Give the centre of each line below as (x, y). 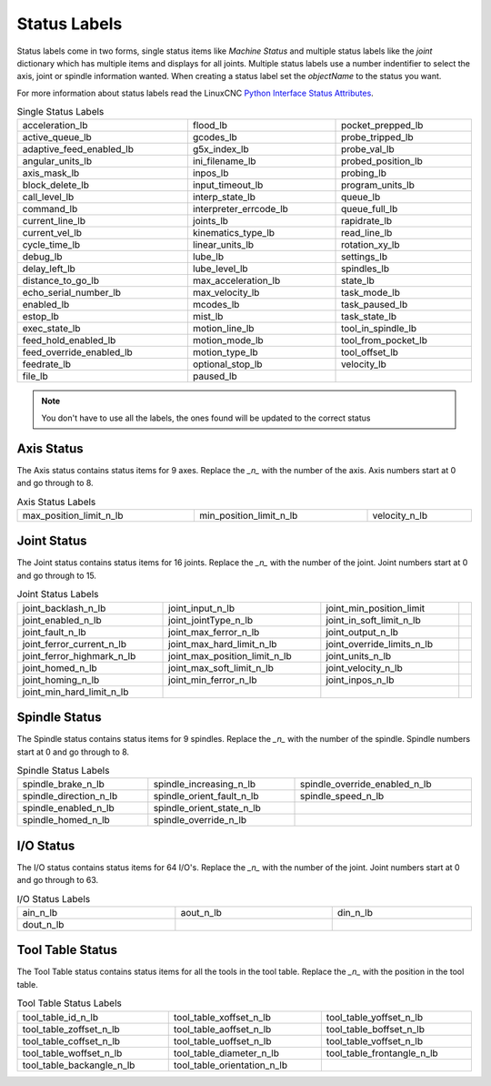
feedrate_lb (47, 364)
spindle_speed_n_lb (342, 797)
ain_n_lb (40, 912)
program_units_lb (378, 185)
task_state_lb (369, 317)
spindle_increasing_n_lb (205, 785)
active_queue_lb (57, 137)
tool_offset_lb (370, 352)
